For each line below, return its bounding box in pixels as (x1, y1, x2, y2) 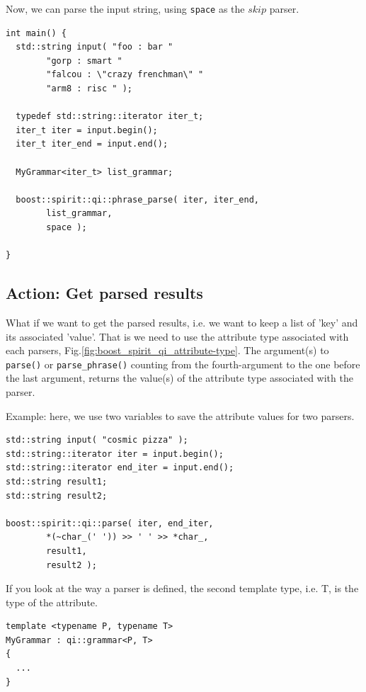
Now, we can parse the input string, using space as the (6, 1, 245, 16)
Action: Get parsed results (6, 282, 203, 304)
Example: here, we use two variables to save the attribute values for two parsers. (6, 408, 355, 423)
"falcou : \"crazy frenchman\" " (46, 69, 204, 80)
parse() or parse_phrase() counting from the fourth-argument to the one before (6, 356, 360, 371)
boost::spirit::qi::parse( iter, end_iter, (6, 518, 214, 528)
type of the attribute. (6, 594, 98, 609)
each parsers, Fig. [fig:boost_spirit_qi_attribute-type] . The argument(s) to (6, 343, 329, 358)
